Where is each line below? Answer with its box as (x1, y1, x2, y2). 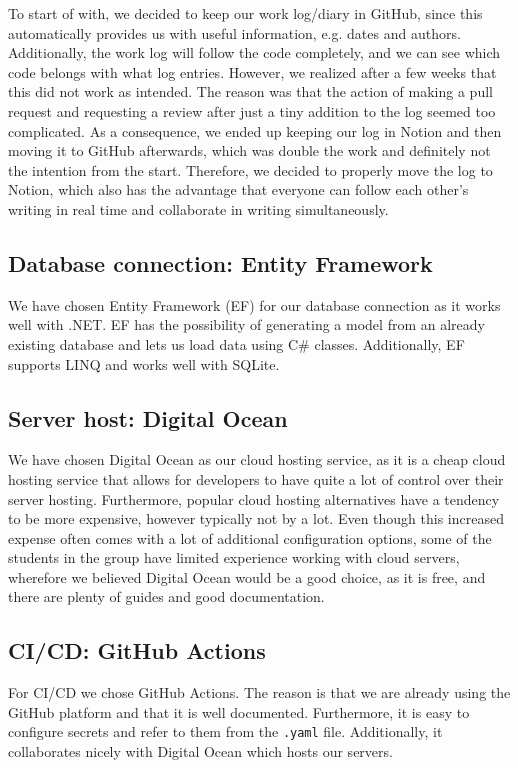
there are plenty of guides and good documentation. (8, 586, 325, 607)
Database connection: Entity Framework (8, 247, 433, 278)
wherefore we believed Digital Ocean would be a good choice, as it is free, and (8, 566, 486, 587)
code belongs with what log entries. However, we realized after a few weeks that (8, 61, 497, 82)
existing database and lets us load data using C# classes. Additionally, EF (8, 333, 465, 354)
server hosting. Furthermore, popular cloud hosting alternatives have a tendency (8, 488, 500, 509)
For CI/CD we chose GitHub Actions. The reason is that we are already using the (8, 682, 511, 703)
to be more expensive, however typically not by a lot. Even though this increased (8, 508, 504, 529)
